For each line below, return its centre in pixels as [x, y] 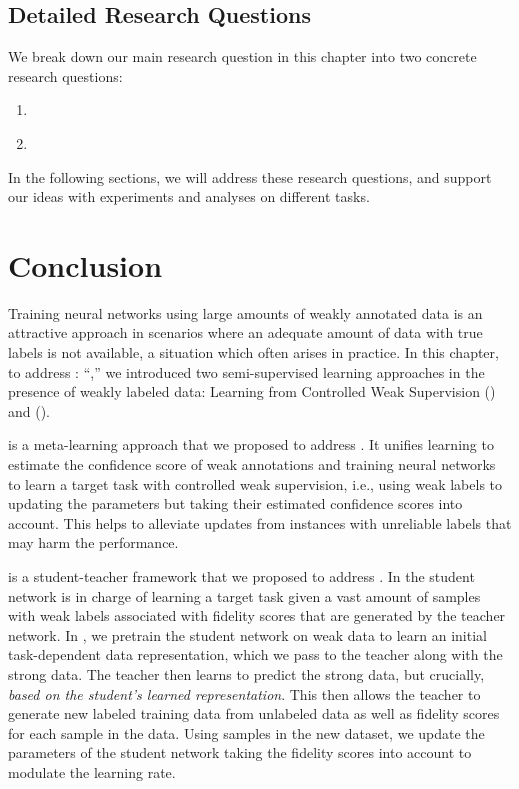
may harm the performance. [93, 542]
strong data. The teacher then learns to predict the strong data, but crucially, [246, 673]
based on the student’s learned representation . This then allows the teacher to [244, 693]
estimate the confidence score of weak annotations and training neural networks [252, 464]
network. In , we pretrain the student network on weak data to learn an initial [247, 634]
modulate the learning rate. [92, 771]
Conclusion [85, 264]
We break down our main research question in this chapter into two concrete [242, 56]
